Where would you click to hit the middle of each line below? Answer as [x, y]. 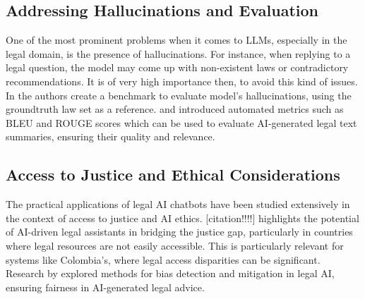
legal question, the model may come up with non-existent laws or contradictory [177, 67]
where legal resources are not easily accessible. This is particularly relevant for [175, 245]
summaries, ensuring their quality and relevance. [110, 136]
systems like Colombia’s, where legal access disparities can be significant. [163, 259]
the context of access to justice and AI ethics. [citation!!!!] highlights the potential [182, 218]
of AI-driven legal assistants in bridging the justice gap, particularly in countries [179, 232]
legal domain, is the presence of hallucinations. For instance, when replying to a [178, 53]
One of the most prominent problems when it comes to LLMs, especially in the [176, 40]
